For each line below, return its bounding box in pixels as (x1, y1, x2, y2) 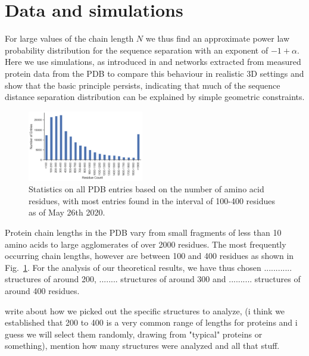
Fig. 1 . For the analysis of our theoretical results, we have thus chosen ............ (5, 261, 292, 273)
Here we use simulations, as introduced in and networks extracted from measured (5, 55, 301, 68)
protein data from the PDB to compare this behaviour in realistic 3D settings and (5, 67, 304, 79)
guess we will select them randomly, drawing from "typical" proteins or (5, 327, 263, 340)
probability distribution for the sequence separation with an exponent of (5, 43, 269, 56)
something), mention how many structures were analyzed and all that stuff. (5, 339, 280, 352)
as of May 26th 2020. (29, 206, 105, 218)
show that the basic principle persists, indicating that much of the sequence (5, 79, 280, 91)
